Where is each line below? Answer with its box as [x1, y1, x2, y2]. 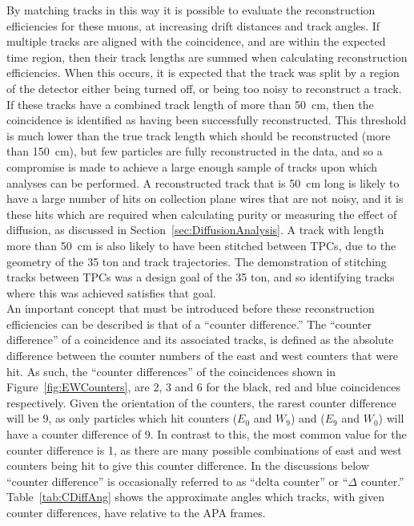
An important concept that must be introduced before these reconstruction [6, 300, 375, 317]
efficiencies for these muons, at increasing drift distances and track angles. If [6, 17, 380, 34]
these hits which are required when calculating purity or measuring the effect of [6, 205, 397, 222]
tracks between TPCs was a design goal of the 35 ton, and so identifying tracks [6, 269, 395, 285]
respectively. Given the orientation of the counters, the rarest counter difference [6, 394, 396, 411]
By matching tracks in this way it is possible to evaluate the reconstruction [6, 2, 376, 18]
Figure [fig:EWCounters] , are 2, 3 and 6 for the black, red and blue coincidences [6, 378, 400, 395]
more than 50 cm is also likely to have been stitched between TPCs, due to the [6, 237, 396, 253]
